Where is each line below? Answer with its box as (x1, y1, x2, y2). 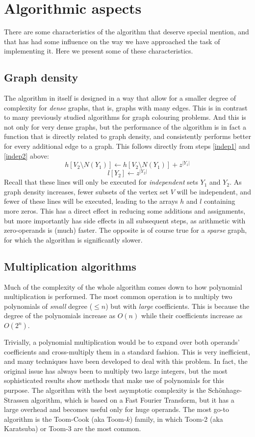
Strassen (4, 394, 29, 405)
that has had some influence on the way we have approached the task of (4, 36, 220, 46)
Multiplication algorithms (4, 258, 136, 273)
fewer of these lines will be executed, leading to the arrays (4, 196, 178, 206)
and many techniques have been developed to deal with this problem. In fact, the (4, 356, 248, 366)
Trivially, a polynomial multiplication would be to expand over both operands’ (4, 337, 240, 347)
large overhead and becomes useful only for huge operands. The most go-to (4, 404, 229, 414)
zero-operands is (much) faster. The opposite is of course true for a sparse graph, (4, 225, 247, 235)
